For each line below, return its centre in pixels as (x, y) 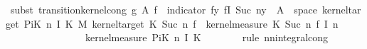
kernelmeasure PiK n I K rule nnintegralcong (207, 37)
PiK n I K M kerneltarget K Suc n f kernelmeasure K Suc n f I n (181, 23)
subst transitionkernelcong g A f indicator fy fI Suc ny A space (164, 9)
